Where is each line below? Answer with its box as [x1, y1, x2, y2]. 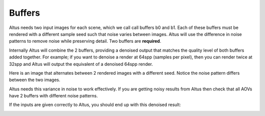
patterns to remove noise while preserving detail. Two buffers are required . [9, 38, 161, 44]
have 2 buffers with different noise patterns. [9, 93, 98, 99]
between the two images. [9, 77, 61, 83]
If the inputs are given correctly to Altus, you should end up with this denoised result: [9, 102, 181, 108]
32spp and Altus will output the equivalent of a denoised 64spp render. [9, 61, 153, 67]
